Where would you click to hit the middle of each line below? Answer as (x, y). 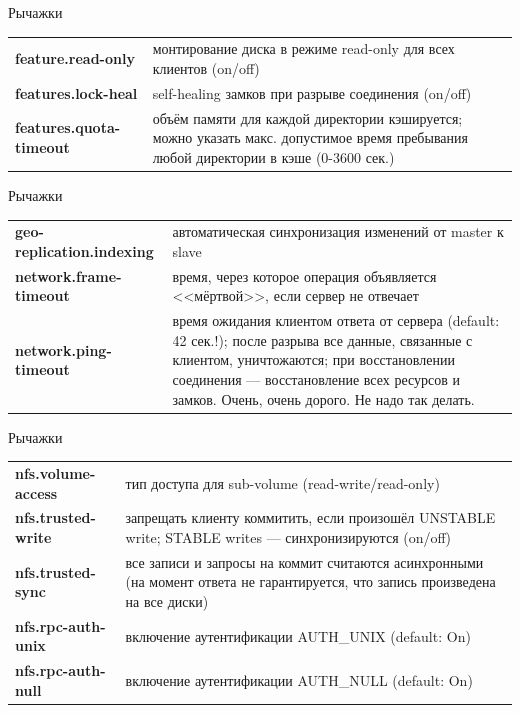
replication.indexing (84, 250)
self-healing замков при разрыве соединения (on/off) (312, 92)
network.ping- (63, 349)
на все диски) (167, 601)
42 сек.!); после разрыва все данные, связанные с (322, 339)
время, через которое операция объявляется (304, 275)
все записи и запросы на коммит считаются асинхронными (304, 561)
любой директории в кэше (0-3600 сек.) (273, 156)
